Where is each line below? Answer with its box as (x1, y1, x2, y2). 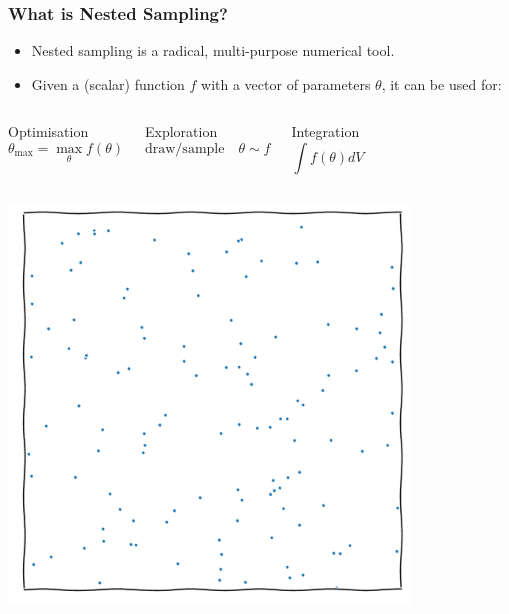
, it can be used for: (381, 73, 502, 94)
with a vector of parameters (201, 73, 371, 94)
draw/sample (144, 142, 225, 156)
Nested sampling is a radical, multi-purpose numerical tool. (31, 40, 395, 61)
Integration (291, 121, 360, 142)
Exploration (144, 121, 218, 142)
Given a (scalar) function (31, 73, 185, 94)
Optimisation (8, 121, 89, 142)
